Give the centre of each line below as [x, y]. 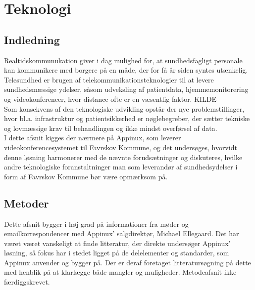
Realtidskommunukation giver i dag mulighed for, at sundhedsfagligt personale [123, 60]
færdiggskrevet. [27, 282]
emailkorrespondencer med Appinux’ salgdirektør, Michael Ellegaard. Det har [122, 233]
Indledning [32, 39]
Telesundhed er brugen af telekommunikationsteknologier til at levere [109, 79]
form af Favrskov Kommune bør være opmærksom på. [86, 176]
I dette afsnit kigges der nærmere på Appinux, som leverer [93, 138]
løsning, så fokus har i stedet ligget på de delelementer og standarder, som [117, 253]
